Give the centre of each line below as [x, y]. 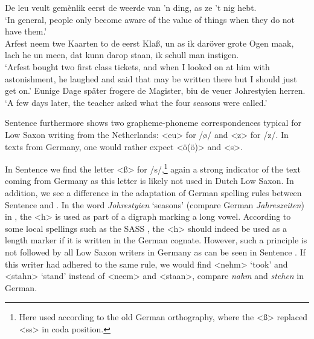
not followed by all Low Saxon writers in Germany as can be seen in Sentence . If [155, 252]
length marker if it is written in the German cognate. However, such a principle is [156, 240]
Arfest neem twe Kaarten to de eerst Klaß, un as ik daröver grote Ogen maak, [149, 43]
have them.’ [26, 31]
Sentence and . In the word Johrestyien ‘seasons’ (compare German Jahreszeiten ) [155, 204]
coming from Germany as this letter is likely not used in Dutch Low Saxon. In [149, 181]
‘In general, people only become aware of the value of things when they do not [150, 19]
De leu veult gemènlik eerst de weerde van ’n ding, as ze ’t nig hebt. [131, 7]
